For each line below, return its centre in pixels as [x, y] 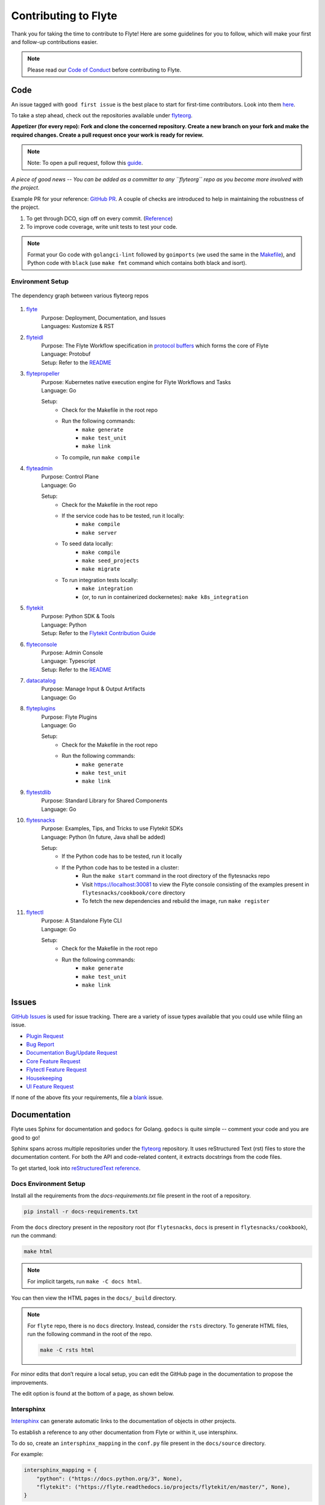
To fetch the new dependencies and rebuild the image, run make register [176, 901]
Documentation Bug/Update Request [72, 1053]
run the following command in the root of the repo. [90, 1334]
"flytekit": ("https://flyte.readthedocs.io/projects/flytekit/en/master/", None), [163, 1487]
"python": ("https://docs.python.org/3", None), [110, 1479]
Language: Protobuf [66, 354]
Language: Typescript [68, 661]
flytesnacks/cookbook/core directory [134, 893]
